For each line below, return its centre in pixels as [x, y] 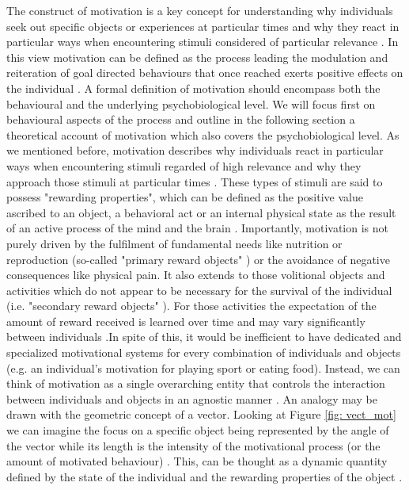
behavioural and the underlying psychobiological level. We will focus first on [191, 103]
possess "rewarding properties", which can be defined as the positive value [185, 197]
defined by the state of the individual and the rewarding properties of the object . [204, 476]
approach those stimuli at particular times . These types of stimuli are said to [195, 181]
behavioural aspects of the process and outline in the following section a [181, 119]
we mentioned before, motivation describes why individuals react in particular [195, 150]
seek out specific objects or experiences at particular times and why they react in [203, 26]
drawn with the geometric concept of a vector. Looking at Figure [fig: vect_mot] [201, 414]
